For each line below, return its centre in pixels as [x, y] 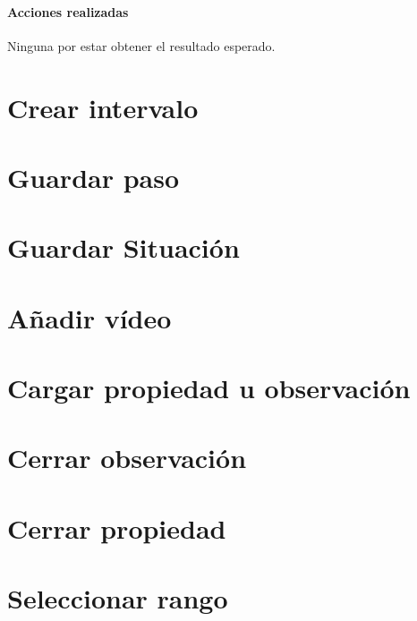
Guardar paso [94, 177]
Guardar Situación [123, 247]
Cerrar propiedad [117, 527]
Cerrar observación [127, 458]
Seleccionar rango [118, 598]
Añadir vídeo [89, 317]
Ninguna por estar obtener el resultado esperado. [141, 45]
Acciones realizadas [68, 11]
